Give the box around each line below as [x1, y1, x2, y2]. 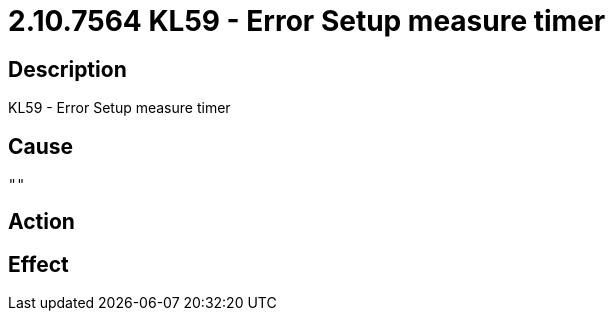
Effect [8, 251, 69, 277]
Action [8, 209, 75, 235]
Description [8, 56, 127, 82]
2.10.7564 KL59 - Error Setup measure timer [8, 4, 606, 38]
